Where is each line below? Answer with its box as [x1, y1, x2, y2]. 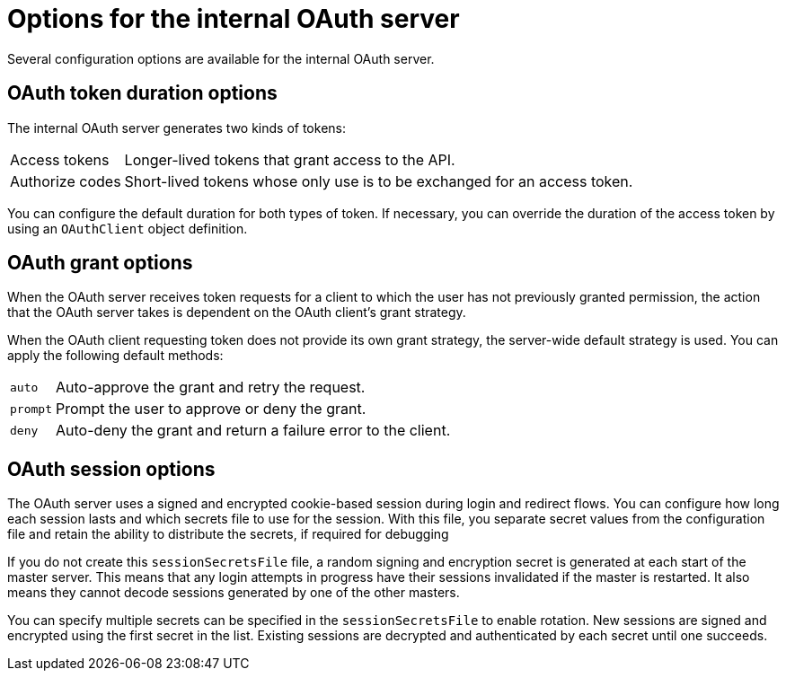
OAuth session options [7, 457, 216, 480]
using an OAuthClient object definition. [7, 220, 248, 236]
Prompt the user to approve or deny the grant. [55, 400, 367, 418]
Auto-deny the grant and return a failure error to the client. [55, 421, 451, 440]
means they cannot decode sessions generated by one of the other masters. [7, 585, 460, 601]
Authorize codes [10, 172, 121, 190]
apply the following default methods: [7, 348, 224, 364]
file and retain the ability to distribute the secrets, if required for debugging [7, 526, 449, 542]
